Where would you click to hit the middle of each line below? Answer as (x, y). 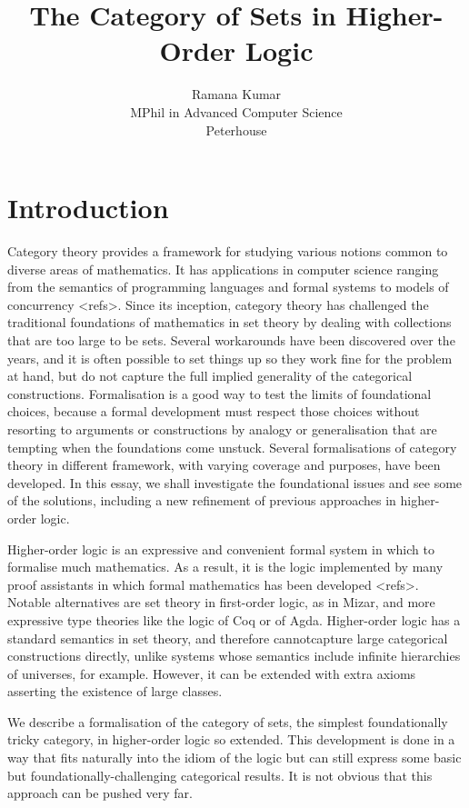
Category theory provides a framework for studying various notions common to (228, 251)
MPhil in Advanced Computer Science (236, 111)
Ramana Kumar (236, 94)
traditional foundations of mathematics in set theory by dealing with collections (230, 322)
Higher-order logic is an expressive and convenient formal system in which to (221, 549)
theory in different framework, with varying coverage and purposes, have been (224, 465)
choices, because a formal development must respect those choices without (214, 411)
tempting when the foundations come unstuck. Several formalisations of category (232, 447)
